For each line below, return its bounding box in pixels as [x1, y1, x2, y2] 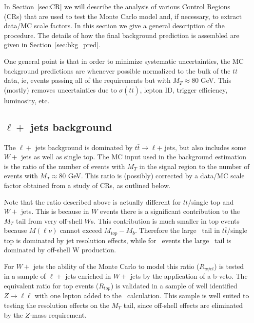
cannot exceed [60, 225, 102, 235]
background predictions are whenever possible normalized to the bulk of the [4, 65, 231, 76]
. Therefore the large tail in [135, 225, 220, 235]
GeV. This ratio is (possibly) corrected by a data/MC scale [68, 171, 245, 181]
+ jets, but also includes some [157, 142, 247, 152]
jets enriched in [65, 271, 111, 281]
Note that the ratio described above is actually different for [4, 196, 181, 207]
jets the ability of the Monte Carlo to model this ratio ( [33, 261, 199, 271]
